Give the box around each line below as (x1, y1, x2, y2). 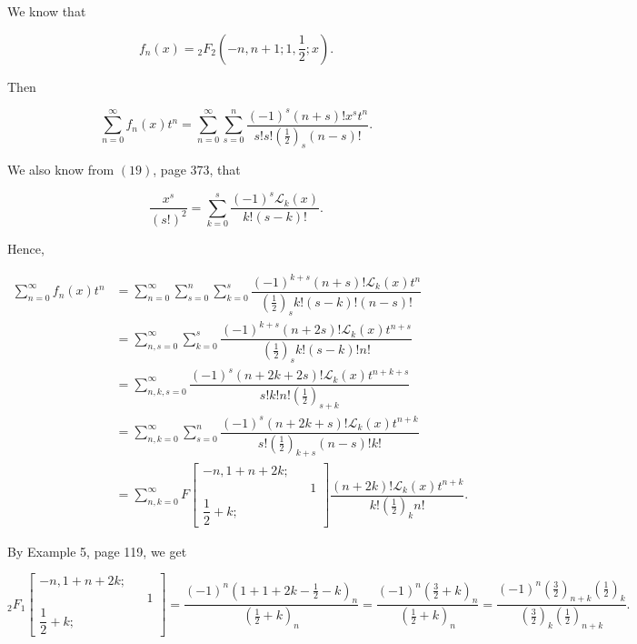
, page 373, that (153, 160, 241, 179)
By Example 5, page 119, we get (7, 541, 187, 560)
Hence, (7, 238, 45, 257)
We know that (7, 2, 86, 20)
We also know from (7, 160, 114, 179)
